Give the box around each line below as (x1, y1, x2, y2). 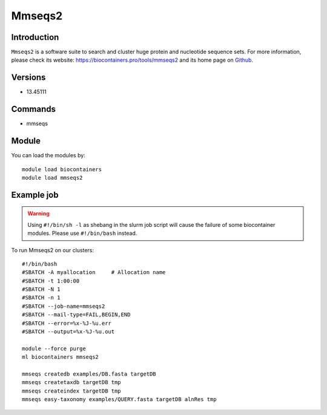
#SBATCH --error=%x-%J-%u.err (22, 319, 112, 327)
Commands (11, 104, 56, 114)
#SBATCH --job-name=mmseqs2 (22, 302, 105, 310)
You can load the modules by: (11, 152, 86, 159)
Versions (11, 73, 46, 83)
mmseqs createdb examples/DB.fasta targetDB (22, 371, 157, 377)
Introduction (11, 32, 59, 42)
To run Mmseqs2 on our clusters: (11, 246, 94, 253)
